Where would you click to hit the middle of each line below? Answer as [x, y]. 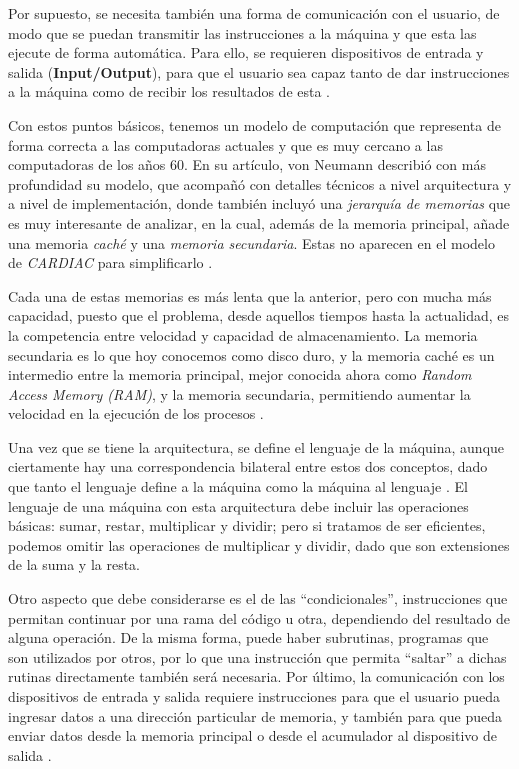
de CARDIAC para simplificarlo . [110, 262]
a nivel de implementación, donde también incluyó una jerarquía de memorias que [259, 203]
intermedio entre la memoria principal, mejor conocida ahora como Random [240, 374]
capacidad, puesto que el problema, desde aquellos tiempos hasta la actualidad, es [258, 315]
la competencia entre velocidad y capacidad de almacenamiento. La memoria [243, 334]
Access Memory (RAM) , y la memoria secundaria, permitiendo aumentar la [239, 393]
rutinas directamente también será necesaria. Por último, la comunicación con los [256, 676]
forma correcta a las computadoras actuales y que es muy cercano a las [225, 144]
